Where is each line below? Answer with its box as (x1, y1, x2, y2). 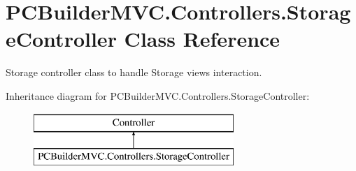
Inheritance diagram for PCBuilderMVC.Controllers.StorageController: (6, 88, 310, 103)
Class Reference (124, 24, 280, 53)
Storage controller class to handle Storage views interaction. (6, 65, 262, 80)
